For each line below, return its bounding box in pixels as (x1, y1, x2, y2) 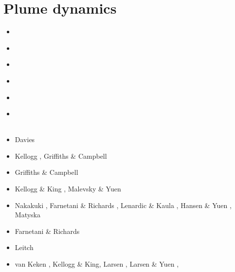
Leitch (15, 242, 34, 252)
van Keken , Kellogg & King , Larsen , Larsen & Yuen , (15, 259, 179, 269)
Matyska (15, 209, 40, 220)
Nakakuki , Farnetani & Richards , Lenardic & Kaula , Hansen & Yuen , (15, 200, 232, 210)
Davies (15, 134, 35, 145)
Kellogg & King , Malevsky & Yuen (15, 184, 121, 194)
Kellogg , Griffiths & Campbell (15, 150, 107, 161)
